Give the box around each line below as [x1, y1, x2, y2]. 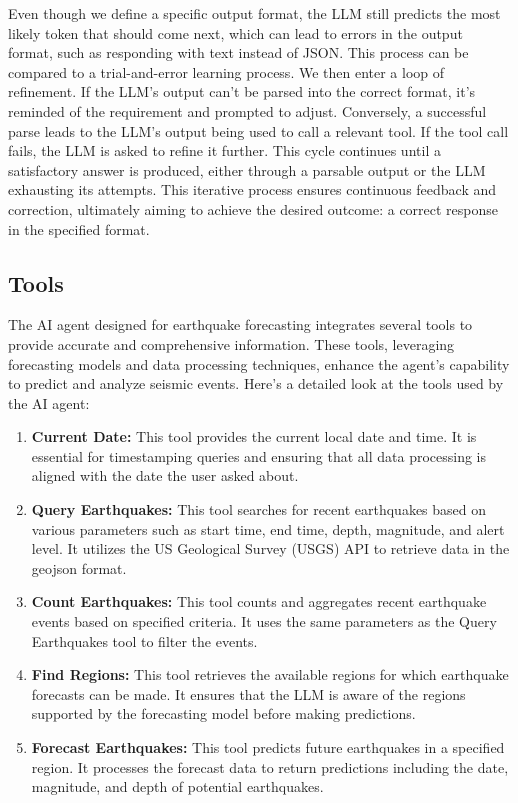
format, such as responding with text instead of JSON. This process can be [8, 42, 469, 63]
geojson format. [31, 557, 127, 578]
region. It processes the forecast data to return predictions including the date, [31, 756, 509, 777]
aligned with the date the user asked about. [31, 465, 299, 486]
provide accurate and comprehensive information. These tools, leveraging [8, 333, 455, 354]
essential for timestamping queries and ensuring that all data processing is [31, 445, 487, 466]
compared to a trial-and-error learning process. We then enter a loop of [8, 61, 445, 82]
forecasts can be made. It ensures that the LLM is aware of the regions [31, 683, 466, 704]
